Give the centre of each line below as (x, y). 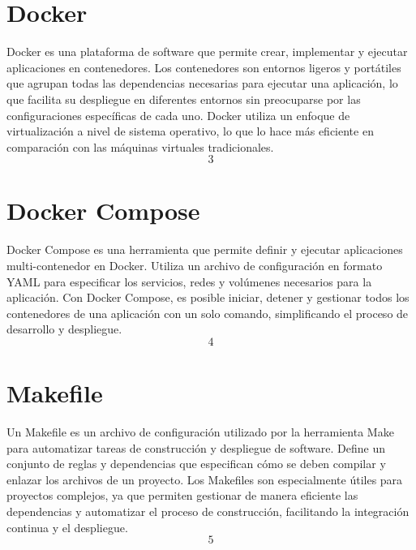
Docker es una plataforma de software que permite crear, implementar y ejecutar (207, 52)
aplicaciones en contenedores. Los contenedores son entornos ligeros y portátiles (204, 67)
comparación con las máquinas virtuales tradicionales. (140, 146)
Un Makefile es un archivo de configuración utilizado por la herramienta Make (200, 432)
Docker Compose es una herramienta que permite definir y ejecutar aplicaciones (205, 249)
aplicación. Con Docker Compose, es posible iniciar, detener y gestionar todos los (208, 297)
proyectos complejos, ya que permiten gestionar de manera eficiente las (182, 495)
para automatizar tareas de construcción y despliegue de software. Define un (196, 447)
